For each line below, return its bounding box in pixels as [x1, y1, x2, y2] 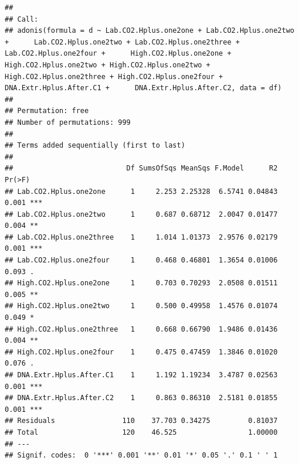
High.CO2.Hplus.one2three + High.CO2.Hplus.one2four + [5, 72, 223, 81]
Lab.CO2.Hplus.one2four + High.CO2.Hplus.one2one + [5, 49, 232, 58]
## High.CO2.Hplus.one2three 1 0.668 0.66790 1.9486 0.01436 [5, 325, 278, 333]
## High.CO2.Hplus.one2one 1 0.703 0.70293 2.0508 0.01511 [5, 279, 278, 288]
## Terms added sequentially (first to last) [5, 141, 185, 150]
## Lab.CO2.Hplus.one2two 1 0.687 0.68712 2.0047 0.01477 [5, 210, 278, 219]
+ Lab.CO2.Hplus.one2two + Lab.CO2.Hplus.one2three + [5, 37, 240, 46]
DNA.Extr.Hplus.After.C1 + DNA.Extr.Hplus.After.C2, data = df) [5, 84, 282, 93]
